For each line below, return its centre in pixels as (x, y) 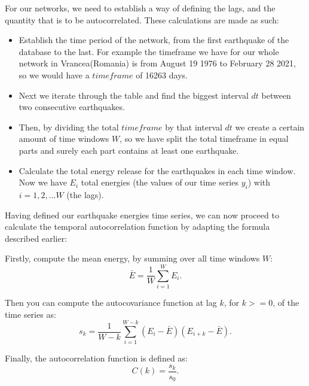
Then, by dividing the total (69, 127)
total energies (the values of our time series (160, 182)
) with (259, 182)
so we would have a (54, 75)
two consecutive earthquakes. (72, 107)
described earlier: (36, 238)
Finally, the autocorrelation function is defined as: (96, 358)
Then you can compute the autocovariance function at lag (111, 303)
